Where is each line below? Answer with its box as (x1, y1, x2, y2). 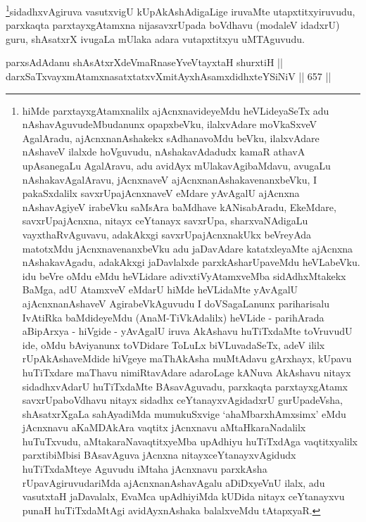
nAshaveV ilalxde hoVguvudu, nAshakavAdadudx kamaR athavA (22, 144, 305, 159)
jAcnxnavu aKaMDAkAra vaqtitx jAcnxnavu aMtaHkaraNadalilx (22, 420, 306, 435)
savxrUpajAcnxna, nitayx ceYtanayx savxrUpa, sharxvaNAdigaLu (22, 213, 308, 228)
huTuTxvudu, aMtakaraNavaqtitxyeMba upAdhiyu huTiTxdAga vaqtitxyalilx (22, 433, 358, 448)
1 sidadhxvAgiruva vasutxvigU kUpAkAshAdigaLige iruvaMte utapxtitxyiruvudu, (6, 2, 355, 18)
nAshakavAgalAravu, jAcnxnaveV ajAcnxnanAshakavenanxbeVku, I (22, 172, 317, 186)
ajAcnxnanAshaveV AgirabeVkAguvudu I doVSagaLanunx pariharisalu (22, 295, 329, 310)
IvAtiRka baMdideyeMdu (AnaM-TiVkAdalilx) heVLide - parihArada (22, 310, 324, 324)
